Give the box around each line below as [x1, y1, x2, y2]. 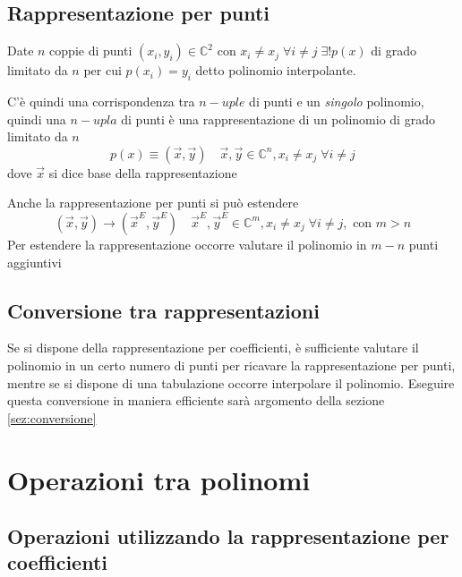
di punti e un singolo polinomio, [249, 92, 424, 110]
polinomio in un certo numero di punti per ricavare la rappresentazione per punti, [7, 355, 456, 374]
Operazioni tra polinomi [7, 461, 311, 497]
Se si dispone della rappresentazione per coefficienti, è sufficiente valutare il [7, 338, 419, 357]
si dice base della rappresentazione [48, 163, 237, 182]
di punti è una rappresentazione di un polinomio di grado [121, 109, 435, 128]
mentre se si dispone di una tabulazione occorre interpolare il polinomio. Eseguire [7, 373, 455, 392]
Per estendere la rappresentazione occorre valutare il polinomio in [7, 234, 367, 253]
